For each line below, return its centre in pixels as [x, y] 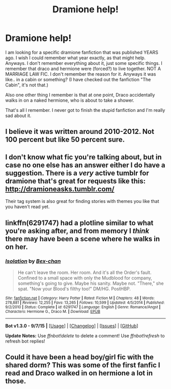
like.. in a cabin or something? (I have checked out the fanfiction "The [78, 79]
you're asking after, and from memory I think [77, 231]
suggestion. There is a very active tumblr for [77, 173]
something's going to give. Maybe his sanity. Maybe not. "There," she [91, 283]
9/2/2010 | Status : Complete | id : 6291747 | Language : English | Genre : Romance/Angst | [83, 307]
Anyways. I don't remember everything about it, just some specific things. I [84, 63]
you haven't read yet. [27, 207]
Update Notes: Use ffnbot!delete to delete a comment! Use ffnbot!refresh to [85, 335]
